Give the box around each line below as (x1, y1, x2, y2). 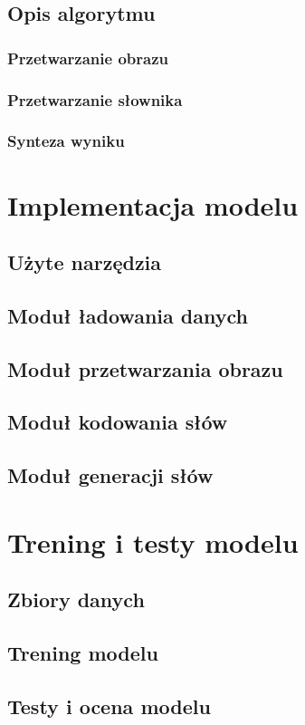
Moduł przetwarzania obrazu (7, 354, 283, 382)
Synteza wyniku (7, 130, 125, 152)
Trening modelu (7, 639, 158, 667)
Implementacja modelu (7, 186, 299, 223)
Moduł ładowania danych (7, 301, 248, 329)
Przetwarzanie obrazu (7, 46, 168, 69)
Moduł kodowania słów (7, 408, 228, 436)
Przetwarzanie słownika (7, 88, 183, 111)
